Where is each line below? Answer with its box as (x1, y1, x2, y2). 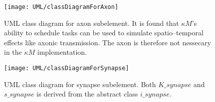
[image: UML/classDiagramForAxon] (4, 3, 119, 10)
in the (4, 47, 22, 57)
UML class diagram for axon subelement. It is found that (4, 17, 179, 28)
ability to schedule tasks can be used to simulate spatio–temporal (4, 27, 204, 38)
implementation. (37, 47, 87, 57)
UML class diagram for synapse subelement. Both (4, 79, 156, 89)
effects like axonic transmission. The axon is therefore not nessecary (4, 37, 211, 47)
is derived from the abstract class (36, 89, 138, 99)
